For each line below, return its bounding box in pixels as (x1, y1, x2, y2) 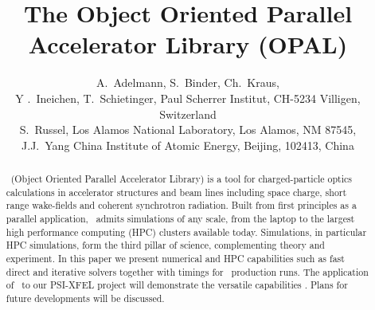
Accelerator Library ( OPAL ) (28, 28, 348, 61)
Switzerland (159, 105, 217, 122)
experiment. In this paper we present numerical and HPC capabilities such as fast (6, 252, 345, 265)
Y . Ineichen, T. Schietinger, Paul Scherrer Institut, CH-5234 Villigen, (15, 89, 361, 106)
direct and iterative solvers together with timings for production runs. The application (6, 265, 369, 278)
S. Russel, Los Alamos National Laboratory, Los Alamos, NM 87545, (19, 121, 357, 138)
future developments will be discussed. (6, 291, 165, 304)
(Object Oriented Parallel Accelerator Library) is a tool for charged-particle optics (10, 172, 352, 186)
